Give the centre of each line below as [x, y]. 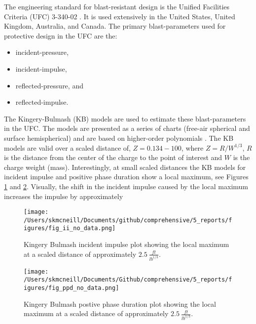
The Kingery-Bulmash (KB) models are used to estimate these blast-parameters [125, 118]
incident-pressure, [42, 52]
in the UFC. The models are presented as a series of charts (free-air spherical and [127, 128]
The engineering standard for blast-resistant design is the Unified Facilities [117, 6]
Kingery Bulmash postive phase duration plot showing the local [120, 304]
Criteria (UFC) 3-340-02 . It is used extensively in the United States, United [120, 16]
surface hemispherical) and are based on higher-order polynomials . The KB [119, 138]
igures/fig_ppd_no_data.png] [72, 288]
